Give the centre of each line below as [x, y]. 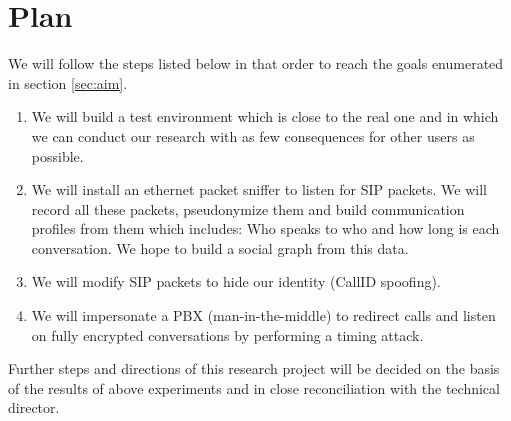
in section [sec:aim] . [68, 82]
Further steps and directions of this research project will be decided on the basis [254, 368]
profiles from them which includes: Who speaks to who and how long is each [265, 228]
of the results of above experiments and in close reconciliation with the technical [254, 387]
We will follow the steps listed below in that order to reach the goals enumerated [256, 63]
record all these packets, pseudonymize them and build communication [248, 208]
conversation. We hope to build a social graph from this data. [220, 247]
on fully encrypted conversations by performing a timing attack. [227, 334]
